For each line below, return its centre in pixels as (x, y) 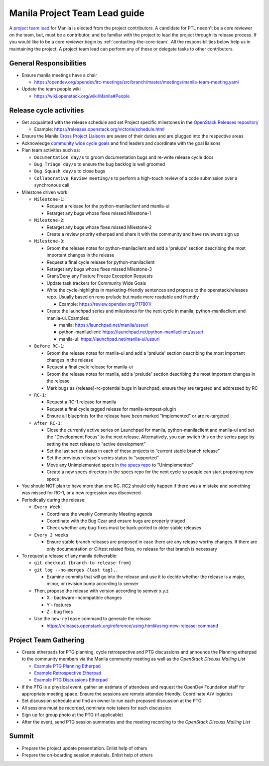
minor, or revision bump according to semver (93, 584)
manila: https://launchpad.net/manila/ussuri (104, 325)
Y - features (59, 605)
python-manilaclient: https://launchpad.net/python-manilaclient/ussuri (131, 332)
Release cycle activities (47, 110)
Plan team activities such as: (51, 150)
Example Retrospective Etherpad (68, 673)
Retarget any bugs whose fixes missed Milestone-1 (99, 213)
